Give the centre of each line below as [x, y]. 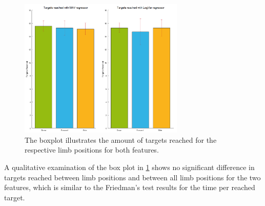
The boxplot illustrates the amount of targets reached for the [121, 139]
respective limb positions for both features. [92, 150]
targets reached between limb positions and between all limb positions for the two [132, 177]
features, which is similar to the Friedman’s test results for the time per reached [130, 187]
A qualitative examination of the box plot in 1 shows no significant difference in [129, 167]
